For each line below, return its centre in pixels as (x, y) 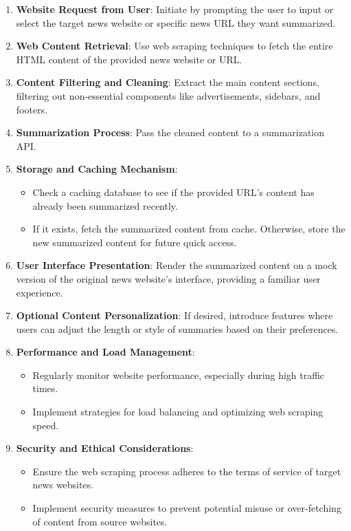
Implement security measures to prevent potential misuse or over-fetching (187, 508)
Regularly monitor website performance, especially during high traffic (179, 375)
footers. (32, 109)
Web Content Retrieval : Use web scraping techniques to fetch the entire (174, 46)
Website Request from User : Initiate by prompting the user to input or (175, 9)
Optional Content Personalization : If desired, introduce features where (174, 315)
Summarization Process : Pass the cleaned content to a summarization (170, 132)
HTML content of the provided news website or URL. (129, 59)
